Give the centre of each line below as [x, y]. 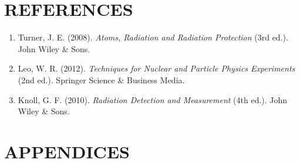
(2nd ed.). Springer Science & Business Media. [101, 79]
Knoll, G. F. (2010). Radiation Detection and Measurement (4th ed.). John [153, 99]
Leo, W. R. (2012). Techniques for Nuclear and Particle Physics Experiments [156, 68]
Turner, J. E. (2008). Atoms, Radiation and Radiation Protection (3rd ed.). [153, 37]
